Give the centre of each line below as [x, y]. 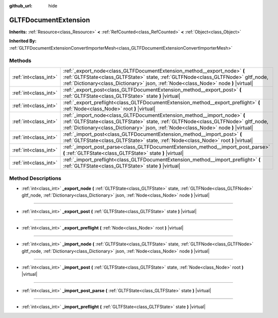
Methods [20, 61]
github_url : [21, 6]
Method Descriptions [35, 178]
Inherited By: [23, 41]
